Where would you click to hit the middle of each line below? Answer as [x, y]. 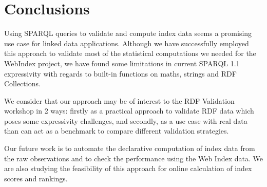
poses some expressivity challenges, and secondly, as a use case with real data [126, 120]
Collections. [22, 83]
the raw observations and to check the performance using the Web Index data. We [133, 158]
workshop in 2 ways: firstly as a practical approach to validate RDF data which [129, 111]
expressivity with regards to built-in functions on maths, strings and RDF [120, 73]
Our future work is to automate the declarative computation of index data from [130, 148]
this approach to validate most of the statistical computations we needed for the [130, 53]
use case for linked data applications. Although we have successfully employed [127, 43]
